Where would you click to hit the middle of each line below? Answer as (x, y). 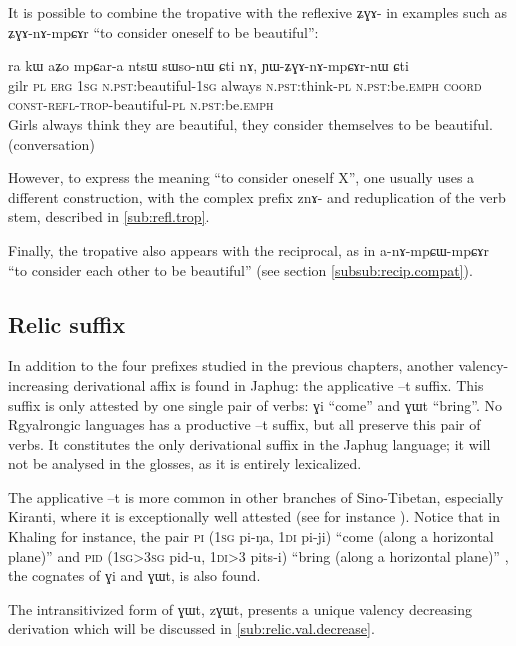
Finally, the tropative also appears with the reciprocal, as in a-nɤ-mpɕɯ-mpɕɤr (248, 249)
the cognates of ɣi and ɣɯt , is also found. (134, 575)
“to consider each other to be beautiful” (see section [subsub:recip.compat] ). (240, 269)
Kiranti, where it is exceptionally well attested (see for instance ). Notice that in (254, 516)
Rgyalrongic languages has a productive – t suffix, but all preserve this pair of (244, 424)
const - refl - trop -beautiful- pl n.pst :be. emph (141, 104)
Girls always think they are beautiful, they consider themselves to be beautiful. (250, 123)
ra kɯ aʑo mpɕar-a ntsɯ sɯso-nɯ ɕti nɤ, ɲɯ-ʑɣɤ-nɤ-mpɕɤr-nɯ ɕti (208, 65)
